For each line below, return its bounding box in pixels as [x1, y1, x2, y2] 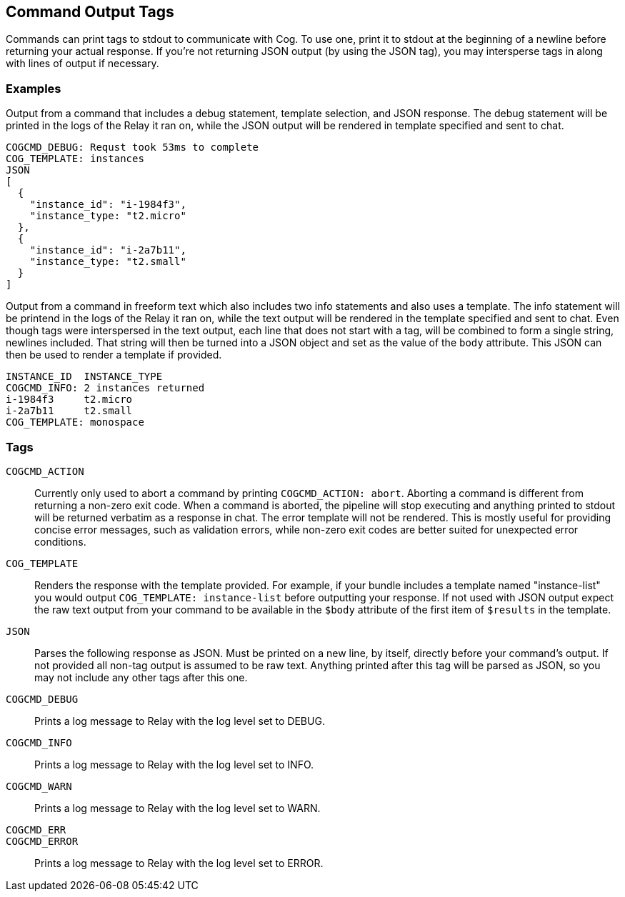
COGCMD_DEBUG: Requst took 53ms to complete [6, 141, 259, 154]
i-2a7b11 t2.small [6, 405, 133, 417]
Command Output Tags [6, 3, 174, 21]
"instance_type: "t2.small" [29, 256, 186, 268]
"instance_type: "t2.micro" [29, 210, 186, 222]
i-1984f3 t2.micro [6, 394, 133, 406]
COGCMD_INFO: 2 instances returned [6, 382, 205, 394]
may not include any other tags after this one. [34, 671, 248, 683]
